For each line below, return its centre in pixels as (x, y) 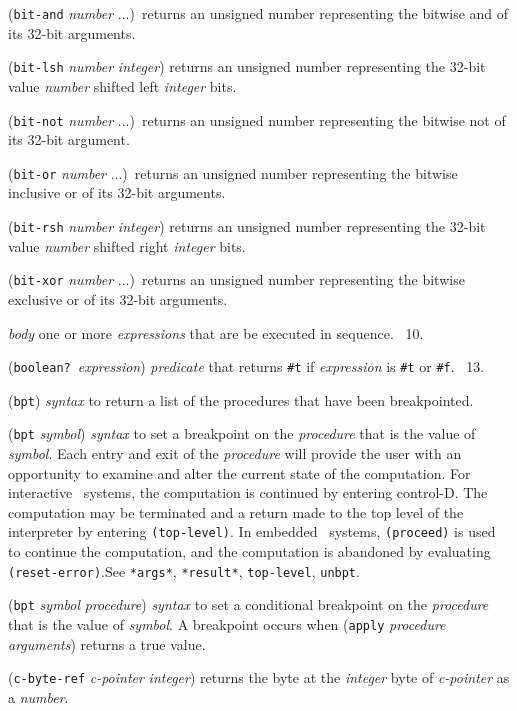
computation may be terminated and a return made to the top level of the (236, 511)
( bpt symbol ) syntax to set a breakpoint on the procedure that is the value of (242, 433)
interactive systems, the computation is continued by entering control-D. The (248, 492)
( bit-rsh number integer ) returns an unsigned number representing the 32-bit (247, 226)
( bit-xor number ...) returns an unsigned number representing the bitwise (236, 279)
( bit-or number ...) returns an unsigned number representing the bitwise (233, 172)
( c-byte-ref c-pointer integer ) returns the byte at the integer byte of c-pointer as (259, 677)
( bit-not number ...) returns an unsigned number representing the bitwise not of (257, 119)
